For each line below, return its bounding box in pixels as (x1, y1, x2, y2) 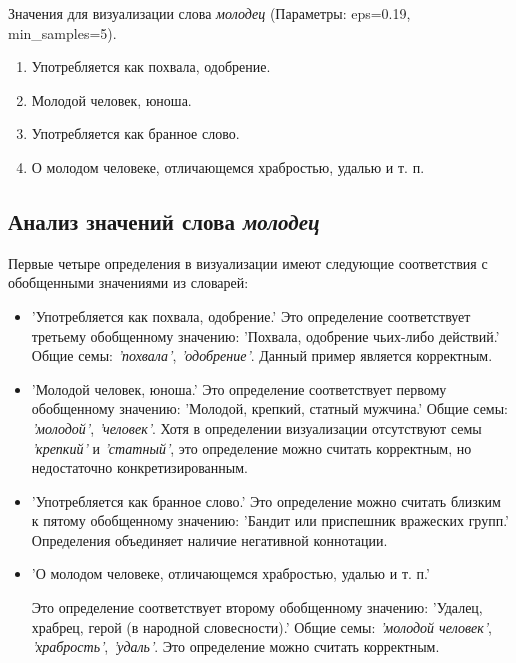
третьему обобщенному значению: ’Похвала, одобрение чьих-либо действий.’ (31, 325, 500, 346)
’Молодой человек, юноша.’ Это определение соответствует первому (31, 378, 447, 399)
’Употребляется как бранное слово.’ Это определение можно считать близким (31, 490, 501, 511)
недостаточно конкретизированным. (31, 457, 248, 478)
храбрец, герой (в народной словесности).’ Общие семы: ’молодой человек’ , (31, 616, 492, 637)
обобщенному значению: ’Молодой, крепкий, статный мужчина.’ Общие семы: (31, 398, 509, 419)
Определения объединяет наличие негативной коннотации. (31, 529, 388, 550)
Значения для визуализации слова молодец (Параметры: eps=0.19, (8, 3, 411, 23)
